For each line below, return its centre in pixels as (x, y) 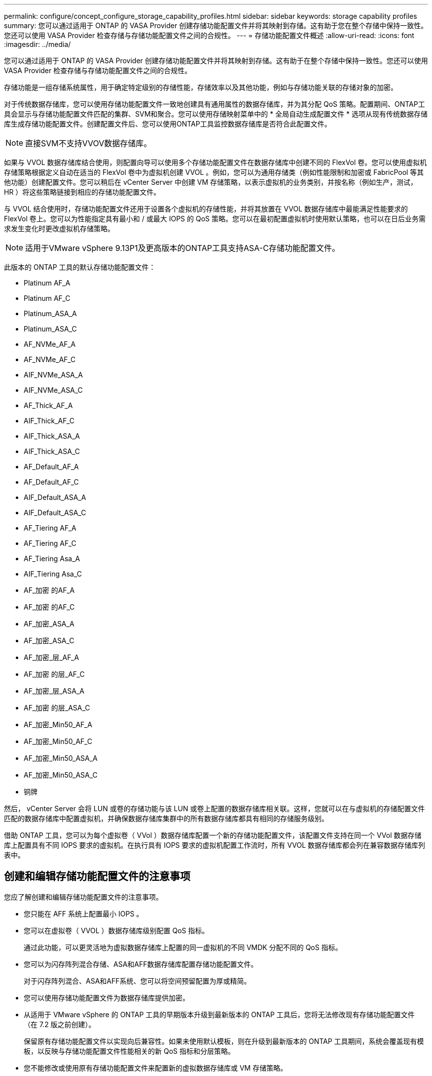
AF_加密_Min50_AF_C (58, 741)
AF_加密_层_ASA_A (54, 691)
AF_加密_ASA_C (49, 641)
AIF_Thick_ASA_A (52, 436)
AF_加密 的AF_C (49, 607)
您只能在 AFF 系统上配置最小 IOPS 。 (84, 913)
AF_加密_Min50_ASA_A (61, 758)
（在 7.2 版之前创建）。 (60, 1024)
